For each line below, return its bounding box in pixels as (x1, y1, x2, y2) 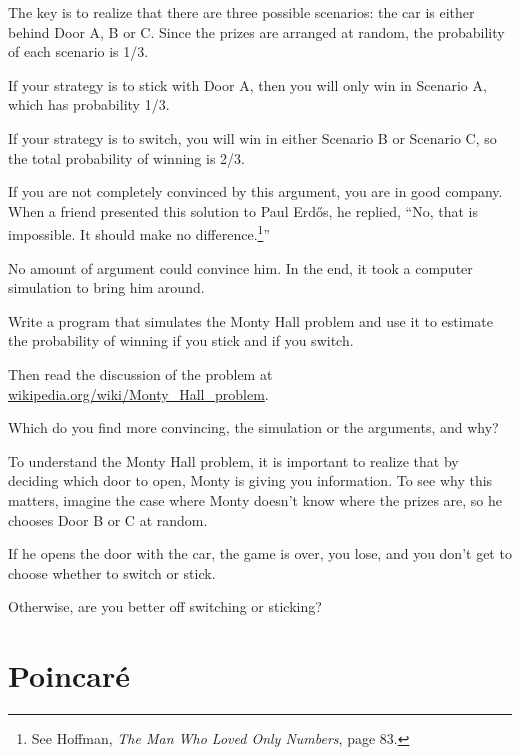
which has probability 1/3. (8, 94, 170, 115)
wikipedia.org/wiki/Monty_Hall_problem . (8, 383, 269, 404)
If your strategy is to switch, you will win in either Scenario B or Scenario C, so (8, 127, 497, 148)
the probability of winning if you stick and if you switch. (8, 330, 354, 351)
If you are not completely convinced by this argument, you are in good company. (8, 181, 503, 202)
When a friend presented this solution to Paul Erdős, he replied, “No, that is (8, 200, 478, 221)
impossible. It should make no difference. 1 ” (8, 221, 270, 244)
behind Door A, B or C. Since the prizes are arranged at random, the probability (8, 21, 505, 42)
